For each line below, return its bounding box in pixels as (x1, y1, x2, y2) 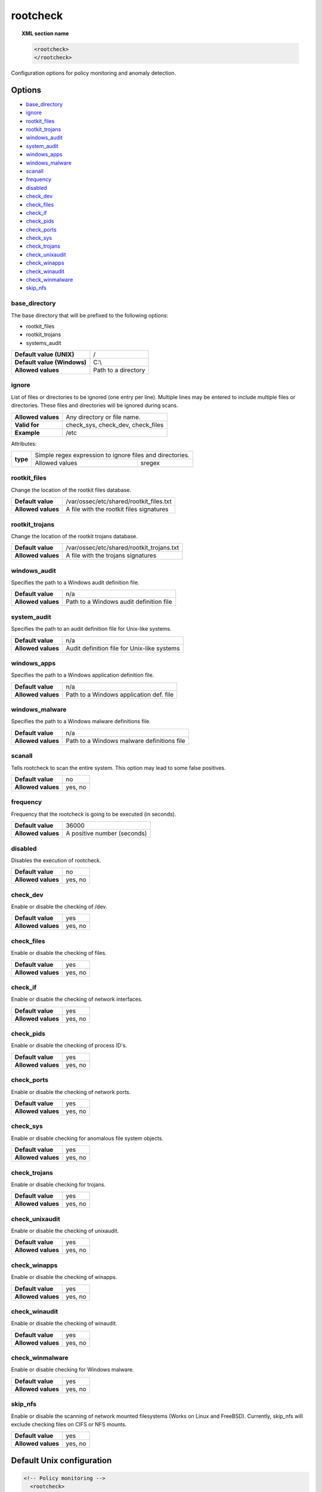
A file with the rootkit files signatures (66, 505, 169, 513)
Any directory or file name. (66, 412, 141, 421)
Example (14, 429, 40, 437)
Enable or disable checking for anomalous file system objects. (11, 1135, 164, 1142)
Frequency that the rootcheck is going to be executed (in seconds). (11, 810, 177, 818)
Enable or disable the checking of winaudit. (11, 1320, 117, 1327)
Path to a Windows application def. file (66, 690, 174, 698)
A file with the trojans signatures (66, 551, 157, 560)
